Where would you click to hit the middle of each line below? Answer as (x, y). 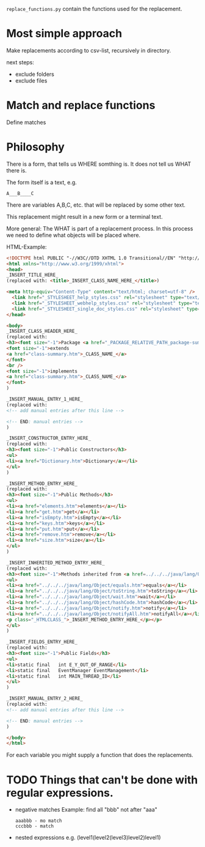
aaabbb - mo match (38, 821)
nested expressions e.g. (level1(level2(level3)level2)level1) (88, 838)
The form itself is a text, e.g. (42, 182)
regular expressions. (60, 793)
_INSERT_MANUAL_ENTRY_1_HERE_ (45, 399)
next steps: (20, 62)
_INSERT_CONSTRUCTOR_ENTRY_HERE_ (49, 438)
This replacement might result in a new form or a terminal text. (85, 216)
